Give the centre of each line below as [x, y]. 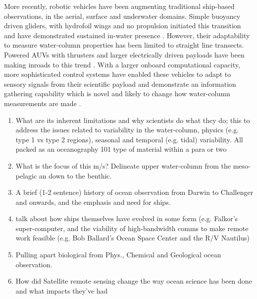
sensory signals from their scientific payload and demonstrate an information [120, 84]
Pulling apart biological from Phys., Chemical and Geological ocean [118, 255]
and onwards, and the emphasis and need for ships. [93, 202]
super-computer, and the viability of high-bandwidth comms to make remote [132, 228]
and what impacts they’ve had [62, 290]
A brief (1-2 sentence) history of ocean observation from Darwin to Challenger [134, 192]
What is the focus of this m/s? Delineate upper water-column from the [123, 165]
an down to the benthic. [75, 175]
